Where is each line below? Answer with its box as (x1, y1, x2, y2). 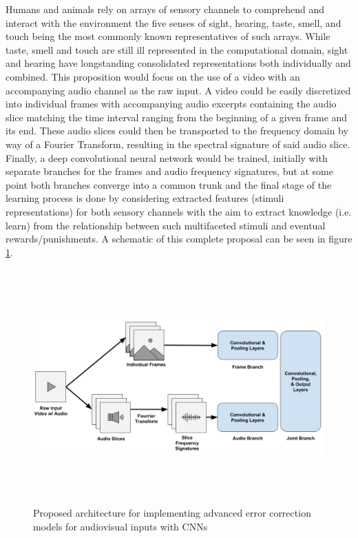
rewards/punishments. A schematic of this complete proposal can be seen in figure (6, 231, 352, 246)
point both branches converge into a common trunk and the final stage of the (6, 177, 332, 192)
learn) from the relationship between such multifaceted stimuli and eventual (6, 218, 326, 232)
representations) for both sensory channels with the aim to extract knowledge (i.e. (6, 204, 352, 218)
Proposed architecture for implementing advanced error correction (33, 506, 311, 520)
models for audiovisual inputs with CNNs (33, 519, 208, 533)
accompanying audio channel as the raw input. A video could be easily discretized (6, 83, 351, 97)
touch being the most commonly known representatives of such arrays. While (6, 29, 330, 43)
